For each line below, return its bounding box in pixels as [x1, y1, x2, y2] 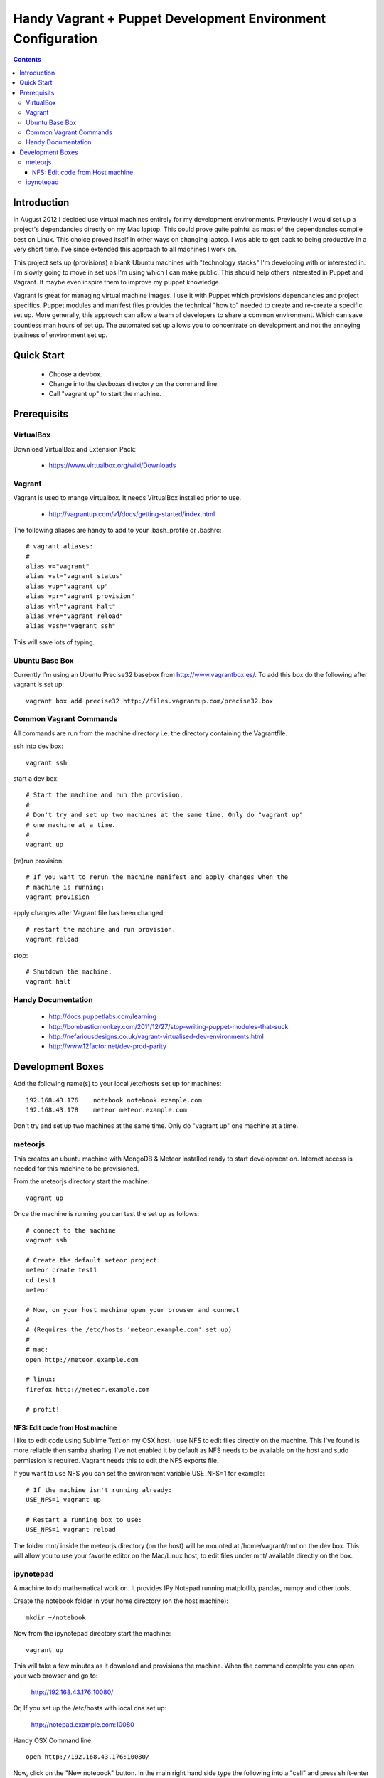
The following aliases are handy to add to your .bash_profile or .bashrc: [13, 526, 222, 534]
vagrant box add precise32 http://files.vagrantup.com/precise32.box [26, 697, 274, 705]
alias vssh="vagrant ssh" [26, 622, 117, 630]
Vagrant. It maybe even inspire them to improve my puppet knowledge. [13, 278, 221, 287]
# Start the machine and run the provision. [26, 791, 184, 799]
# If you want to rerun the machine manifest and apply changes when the [26, 873, 289, 881]
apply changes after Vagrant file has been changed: [13, 909, 165, 917]
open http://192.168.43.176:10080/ [26, 1753, 150, 1761]
